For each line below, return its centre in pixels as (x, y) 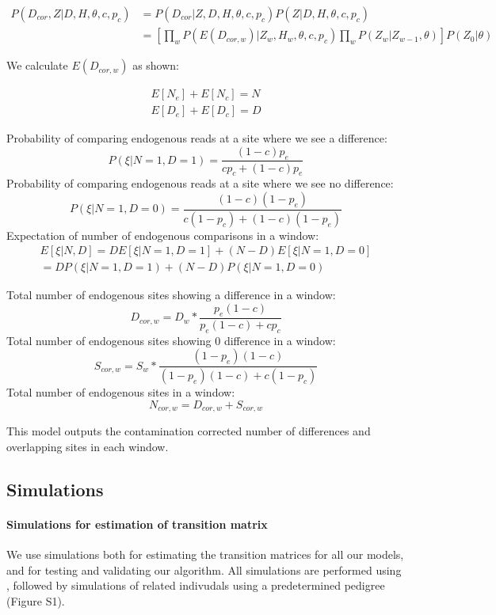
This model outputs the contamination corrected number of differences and (189, 431)
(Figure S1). (36, 600)
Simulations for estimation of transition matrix (137, 524)
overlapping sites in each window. (88, 446)
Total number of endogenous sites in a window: (121, 392)
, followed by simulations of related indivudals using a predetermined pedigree (196, 585)
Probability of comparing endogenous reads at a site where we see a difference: (197, 138)
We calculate (37, 65)
